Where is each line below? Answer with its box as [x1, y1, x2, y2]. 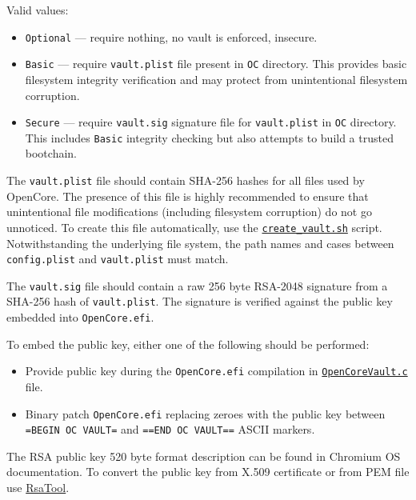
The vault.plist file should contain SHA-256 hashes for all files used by [6, 172, 365, 188]
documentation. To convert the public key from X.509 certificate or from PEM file [6, 463, 410, 480]
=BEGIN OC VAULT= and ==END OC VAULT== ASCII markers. [25, 421, 315, 438]
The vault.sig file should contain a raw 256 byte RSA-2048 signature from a [6, 277, 388, 294]
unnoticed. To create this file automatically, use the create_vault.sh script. [6, 218, 382, 235]
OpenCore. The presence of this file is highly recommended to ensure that [6, 187, 369, 204]
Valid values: [6, 2, 69, 18]
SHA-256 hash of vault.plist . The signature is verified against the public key [6, 293, 393, 310]
